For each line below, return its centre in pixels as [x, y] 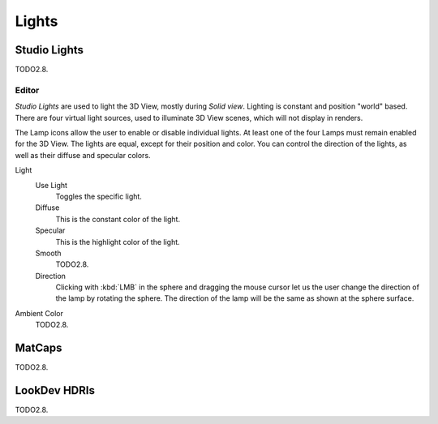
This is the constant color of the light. [118, 219]
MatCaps [39, 348]
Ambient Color [39, 313]
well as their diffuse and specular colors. [83, 155]
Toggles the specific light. [99, 196]
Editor [27, 90]
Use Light [52, 185]
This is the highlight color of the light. [118, 242]
